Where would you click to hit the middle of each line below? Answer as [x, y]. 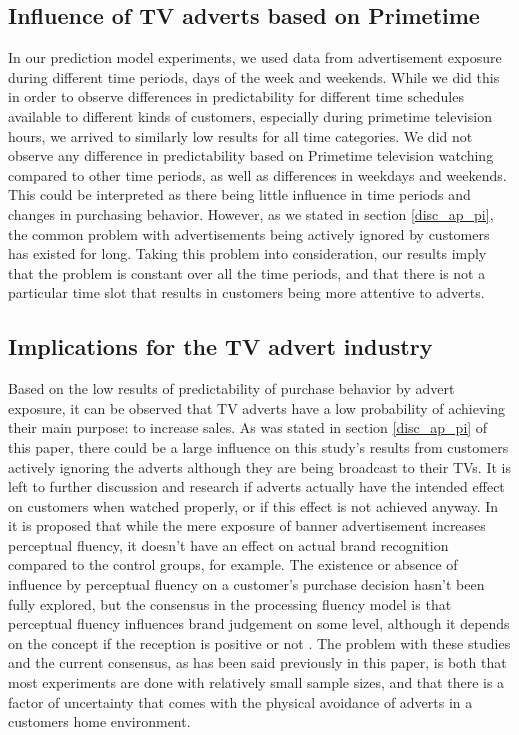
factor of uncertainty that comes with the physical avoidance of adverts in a [240, 701]
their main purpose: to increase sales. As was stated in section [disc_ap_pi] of [248, 427]
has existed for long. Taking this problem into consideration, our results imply [247, 253]
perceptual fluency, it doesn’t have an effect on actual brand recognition [228, 544]
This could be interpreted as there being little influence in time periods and [239, 194]
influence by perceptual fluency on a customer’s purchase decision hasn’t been [246, 584]
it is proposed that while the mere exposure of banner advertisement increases [247, 525]
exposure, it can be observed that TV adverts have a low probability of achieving [256, 407]
